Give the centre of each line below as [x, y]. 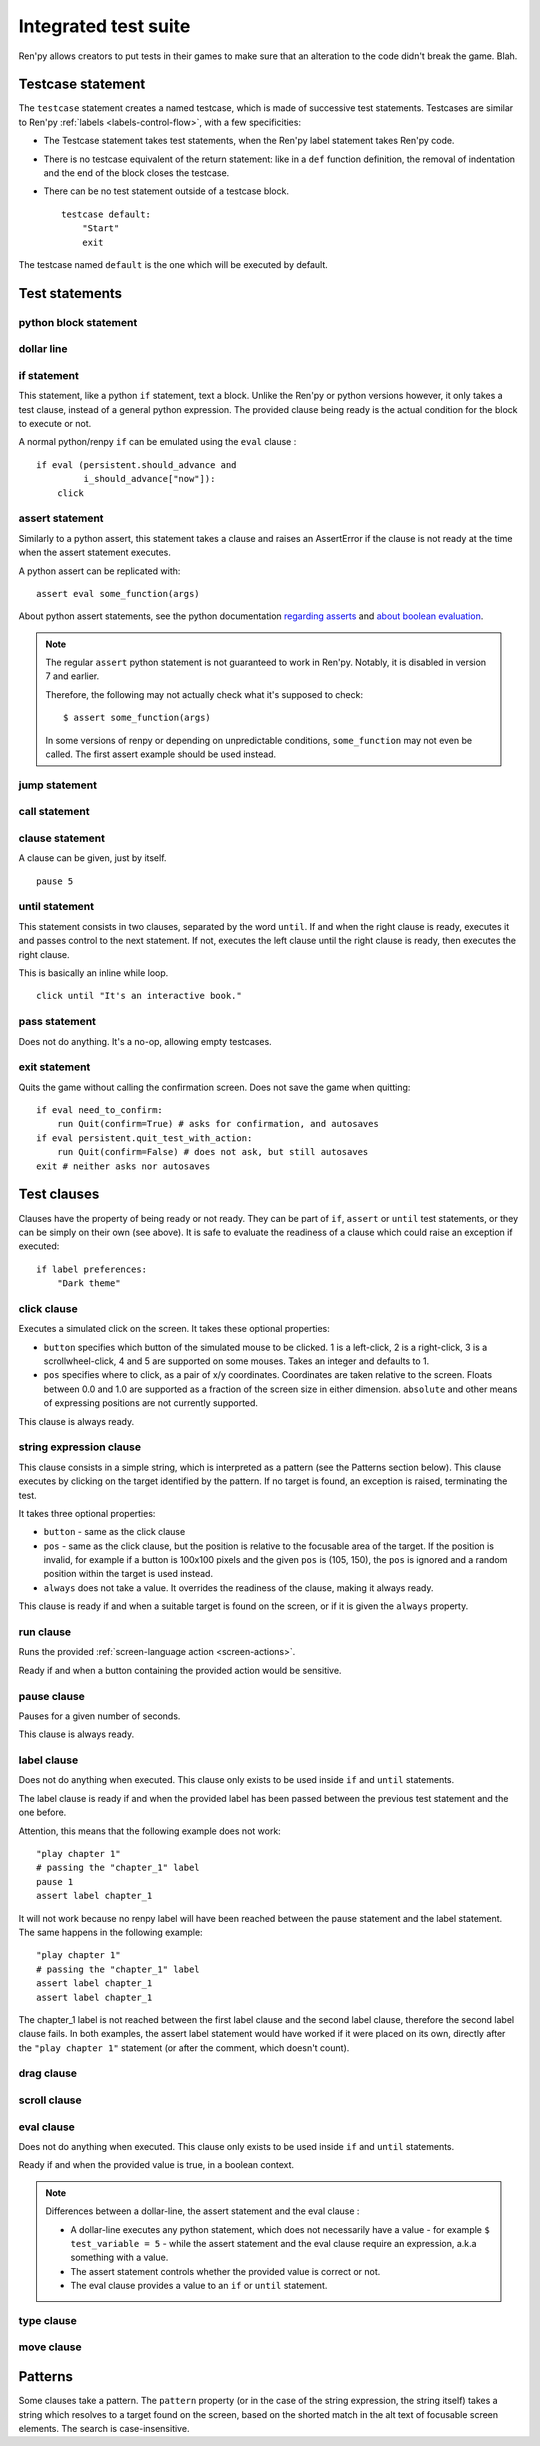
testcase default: [106, 214]
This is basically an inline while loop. [93, 973]
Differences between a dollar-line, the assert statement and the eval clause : [202, 2211]
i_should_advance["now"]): [149, 479]
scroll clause [50, 2100]
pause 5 [55, 881]
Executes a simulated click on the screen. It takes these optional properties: [174, 1329]
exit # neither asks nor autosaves [123, 1166]
